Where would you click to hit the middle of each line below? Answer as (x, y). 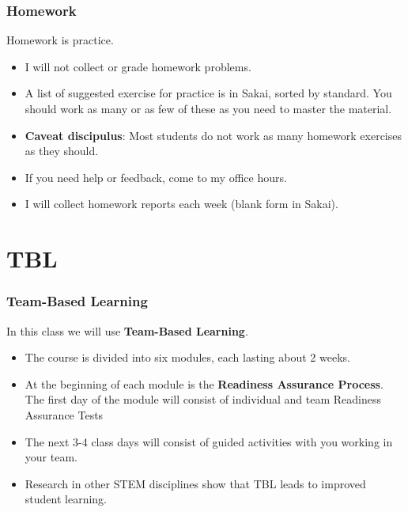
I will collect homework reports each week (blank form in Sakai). (181, 204)
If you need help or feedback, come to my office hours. (156, 177)
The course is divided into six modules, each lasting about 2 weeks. (187, 357)
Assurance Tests (64, 414)
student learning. (66, 499)
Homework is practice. (60, 40)
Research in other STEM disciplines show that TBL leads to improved (195, 483)
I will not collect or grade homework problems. (138, 66)
